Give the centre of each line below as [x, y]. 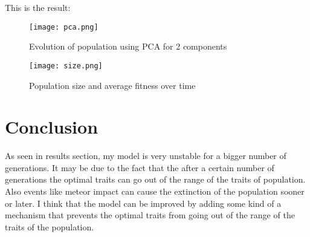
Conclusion [52, 127]
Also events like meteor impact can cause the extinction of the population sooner [155, 191]
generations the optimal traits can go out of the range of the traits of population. [155, 179]
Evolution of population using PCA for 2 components [128, 46]
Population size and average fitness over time [112, 85]
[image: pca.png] [64, 27]
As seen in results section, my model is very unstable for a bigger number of [146, 156]
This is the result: [38, 7]
